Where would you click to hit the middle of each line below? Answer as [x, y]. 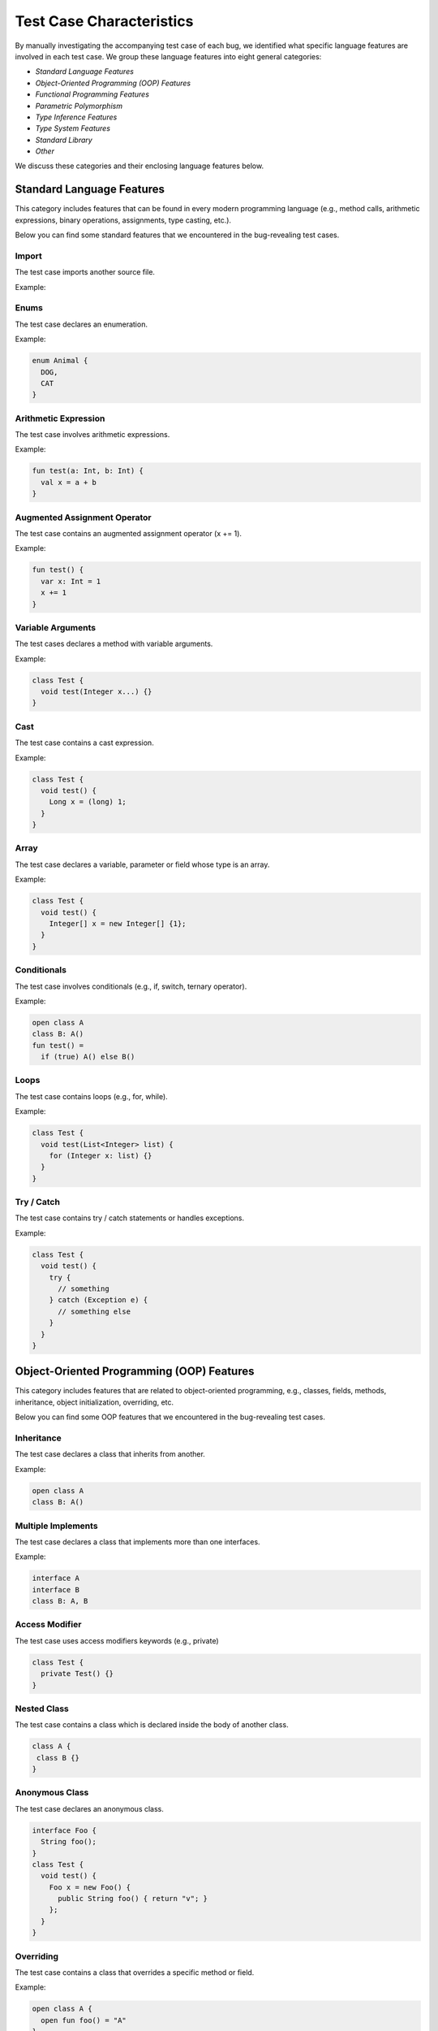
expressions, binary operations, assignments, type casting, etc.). [123, 220]
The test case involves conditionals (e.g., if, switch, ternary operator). [131, 986]
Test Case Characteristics [104, 21]
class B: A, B [60, 1601]
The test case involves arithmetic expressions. [92, 435]
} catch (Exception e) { [99, 1300]
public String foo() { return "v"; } [133, 1899]
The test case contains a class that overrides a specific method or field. [135, 1973]
